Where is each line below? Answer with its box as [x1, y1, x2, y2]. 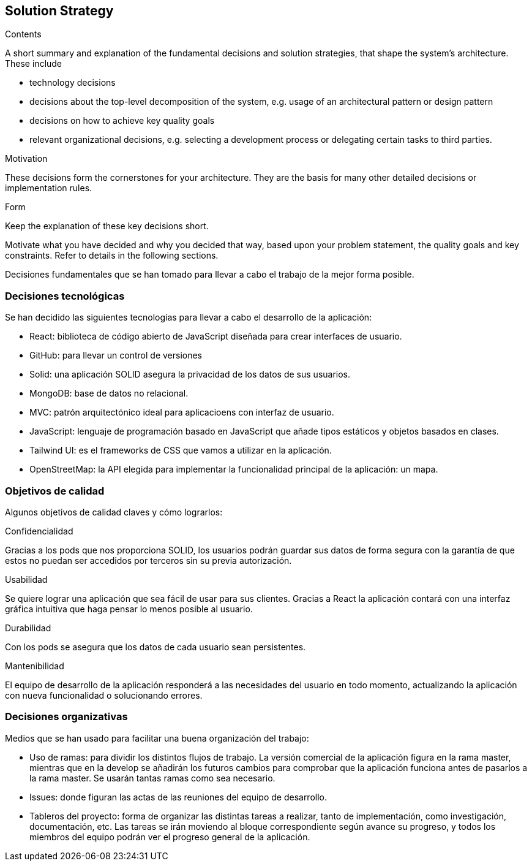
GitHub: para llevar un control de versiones [29, 350, 203, 361]
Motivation [5, 153, 48, 164]
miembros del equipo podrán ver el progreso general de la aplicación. [29, 831, 310, 842]
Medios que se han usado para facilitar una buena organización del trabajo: [5, 732, 309, 743]
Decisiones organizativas [5, 710, 128, 723]
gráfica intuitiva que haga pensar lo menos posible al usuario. [5, 603, 253, 614]
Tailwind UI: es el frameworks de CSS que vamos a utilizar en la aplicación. [29, 445, 332, 456]
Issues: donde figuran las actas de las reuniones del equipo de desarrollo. [29, 791, 328, 802]
